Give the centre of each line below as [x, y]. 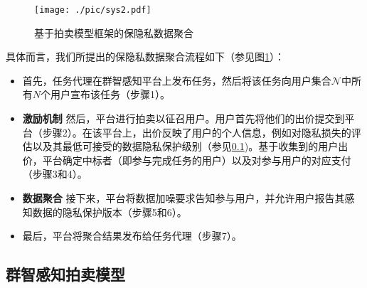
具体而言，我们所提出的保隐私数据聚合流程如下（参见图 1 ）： [145, 57]
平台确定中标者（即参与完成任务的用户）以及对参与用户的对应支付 [197, 160]
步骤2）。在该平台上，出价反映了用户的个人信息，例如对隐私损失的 [197, 132]
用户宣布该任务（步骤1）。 [111, 94]
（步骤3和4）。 [55, 174]
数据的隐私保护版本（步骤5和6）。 [110, 212]
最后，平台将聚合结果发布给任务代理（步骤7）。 [132, 236]
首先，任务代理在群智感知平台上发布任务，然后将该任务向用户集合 [177, 80]
